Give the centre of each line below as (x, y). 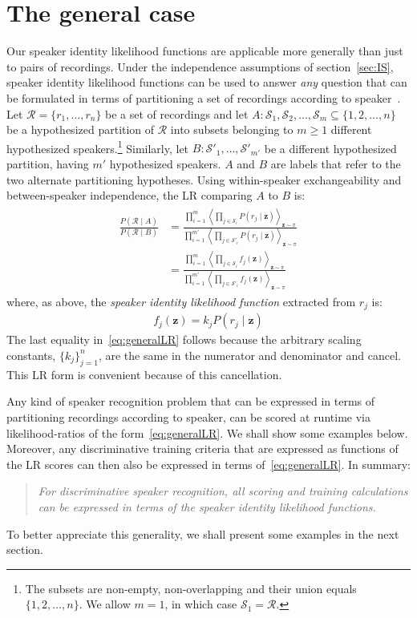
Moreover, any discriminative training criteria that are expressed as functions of (202, 448)
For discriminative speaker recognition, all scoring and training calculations (223, 491)
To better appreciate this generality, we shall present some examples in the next (203, 533)
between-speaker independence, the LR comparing (130, 195)
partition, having (48, 163)
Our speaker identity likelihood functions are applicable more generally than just (205, 51)
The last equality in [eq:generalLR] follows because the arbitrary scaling (184, 339)
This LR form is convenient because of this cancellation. (144, 374)
